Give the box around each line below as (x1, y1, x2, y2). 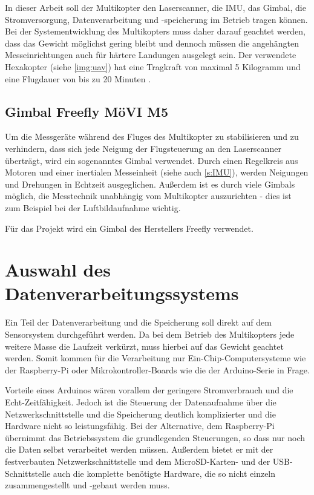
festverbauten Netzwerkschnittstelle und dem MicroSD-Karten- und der (5, 454, 270, 467)
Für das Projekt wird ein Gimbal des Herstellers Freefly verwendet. (5, 221, 253, 234)
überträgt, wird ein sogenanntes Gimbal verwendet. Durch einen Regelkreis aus (5, 154, 298, 166)
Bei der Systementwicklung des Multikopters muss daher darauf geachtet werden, (5, 25, 306, 38)
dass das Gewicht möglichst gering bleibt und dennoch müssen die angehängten (5, 36, 299, 49)
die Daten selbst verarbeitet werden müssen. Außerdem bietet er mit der (5, 443, 273, 456)
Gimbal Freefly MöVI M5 (5, 102, 168, 120)
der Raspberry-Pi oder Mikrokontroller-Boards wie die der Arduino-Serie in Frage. (5, 363, 310, 376)
